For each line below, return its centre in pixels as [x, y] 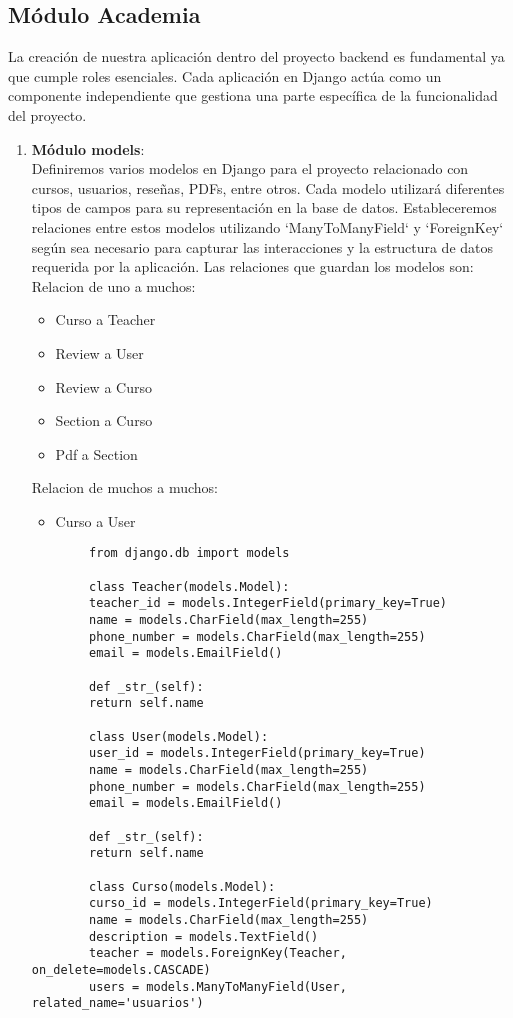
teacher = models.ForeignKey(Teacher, [218, 953]
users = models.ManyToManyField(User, [218, 986]
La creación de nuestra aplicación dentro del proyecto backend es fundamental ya [256, 56]
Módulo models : [88, 148]
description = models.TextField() [204, 936]
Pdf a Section [96, 453]
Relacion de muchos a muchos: [124, 487]
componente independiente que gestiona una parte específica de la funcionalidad [253, 95]
